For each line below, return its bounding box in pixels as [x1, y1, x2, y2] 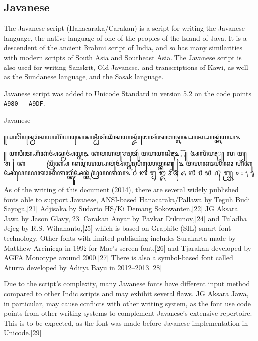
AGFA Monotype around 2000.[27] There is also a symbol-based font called [4, 252, 233, 263]
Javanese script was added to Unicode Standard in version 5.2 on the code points [4, 88, 251, 98]
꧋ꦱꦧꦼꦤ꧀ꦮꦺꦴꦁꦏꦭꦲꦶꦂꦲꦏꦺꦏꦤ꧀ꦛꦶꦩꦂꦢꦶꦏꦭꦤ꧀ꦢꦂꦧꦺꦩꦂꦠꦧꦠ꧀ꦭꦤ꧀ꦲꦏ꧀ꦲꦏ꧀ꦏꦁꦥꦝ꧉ [4, 131, 240, 141]
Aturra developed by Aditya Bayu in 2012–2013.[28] [4, 262, 162, 272]
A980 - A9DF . [4, 98, 45, 108]
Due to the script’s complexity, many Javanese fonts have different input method [4, 278, 250, 289]
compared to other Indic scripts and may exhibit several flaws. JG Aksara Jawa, [4, 288, 249, 298]
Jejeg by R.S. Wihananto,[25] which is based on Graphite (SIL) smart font [4, 223, 231, 233]
